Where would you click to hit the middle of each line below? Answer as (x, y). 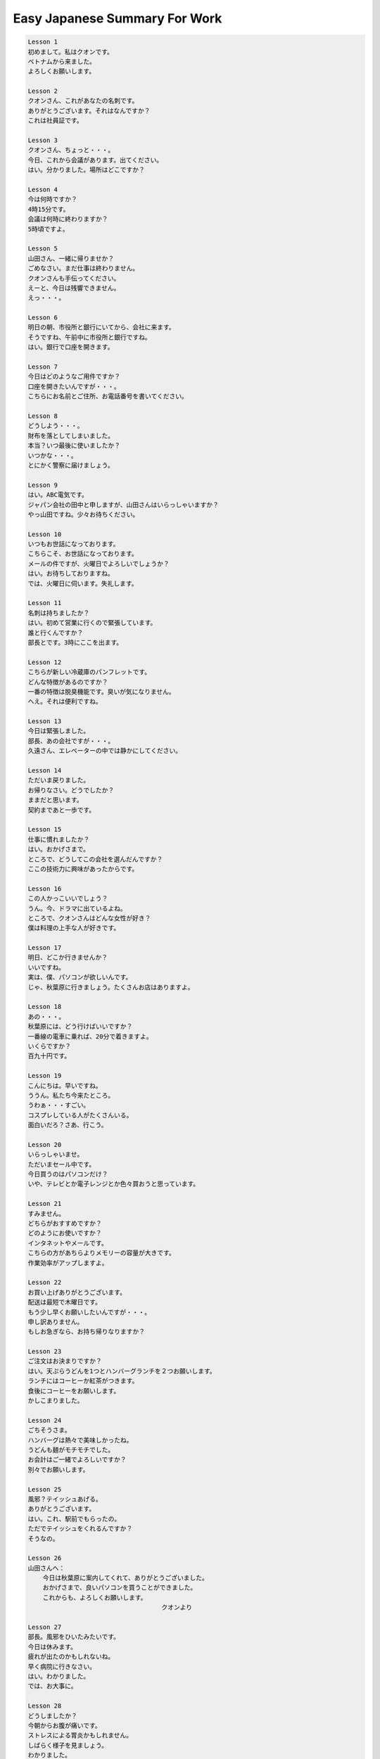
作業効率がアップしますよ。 (68, 1263)
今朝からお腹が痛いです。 (64, 1725)
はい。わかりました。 (59, 1676)
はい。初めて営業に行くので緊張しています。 (92, 623)
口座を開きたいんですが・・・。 (74, 386)
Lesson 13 (45, 722)
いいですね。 (46, 967)
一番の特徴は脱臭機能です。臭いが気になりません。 (101, 692)
